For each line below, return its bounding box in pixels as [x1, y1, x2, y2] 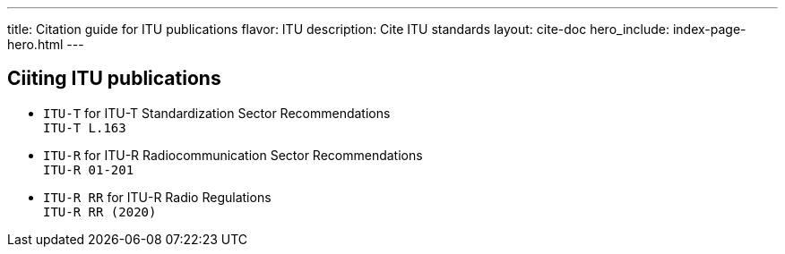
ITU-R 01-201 [43, 162, 134, 177]
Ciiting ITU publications [7, 67, 221, 90]
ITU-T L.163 [43, 120, 126, 135]
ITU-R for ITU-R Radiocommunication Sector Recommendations [43, 147, 423, 163]
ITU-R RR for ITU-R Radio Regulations [43, 189, 272, 205]
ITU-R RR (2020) [43, 204, 157, 219]
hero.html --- [7, 37, 84, 52]
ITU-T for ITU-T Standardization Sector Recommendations [43, 105, 391, 121]
